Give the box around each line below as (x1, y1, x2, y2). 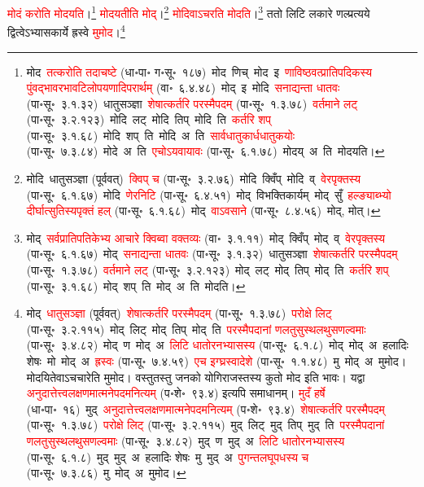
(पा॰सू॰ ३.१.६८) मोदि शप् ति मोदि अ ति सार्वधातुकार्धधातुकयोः (26, 126, 295, 143)
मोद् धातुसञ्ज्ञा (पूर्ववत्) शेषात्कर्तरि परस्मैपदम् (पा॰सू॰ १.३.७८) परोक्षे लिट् (26, 305, 332, 322)
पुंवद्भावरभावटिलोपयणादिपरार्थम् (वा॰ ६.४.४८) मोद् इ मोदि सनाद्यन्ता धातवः (26, 79, 340, 96)
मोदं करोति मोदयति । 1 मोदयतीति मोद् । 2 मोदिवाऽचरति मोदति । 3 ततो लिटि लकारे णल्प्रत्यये (7, 2, 370, 21)
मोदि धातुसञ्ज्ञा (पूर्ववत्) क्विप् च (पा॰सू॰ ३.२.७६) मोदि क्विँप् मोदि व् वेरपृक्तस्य (26, 170, 361, 187)
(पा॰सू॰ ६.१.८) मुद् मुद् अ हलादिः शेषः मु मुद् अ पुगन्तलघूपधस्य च (26, 448, 309, 465)
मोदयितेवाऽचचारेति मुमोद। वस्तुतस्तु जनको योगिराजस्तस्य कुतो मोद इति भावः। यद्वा (26, 368, 365, 385)
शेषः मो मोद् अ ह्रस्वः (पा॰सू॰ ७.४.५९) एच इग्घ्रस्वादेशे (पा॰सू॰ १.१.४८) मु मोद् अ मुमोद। (26, 353, 407, 369)
